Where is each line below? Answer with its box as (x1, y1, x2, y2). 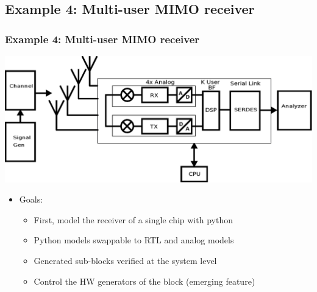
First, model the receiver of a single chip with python (34, 213, 233, 226)
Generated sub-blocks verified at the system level (34, 254, 217, 267)
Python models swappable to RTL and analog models (34, 234, 234, 246)
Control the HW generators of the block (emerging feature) (34, 274, 255, 287)
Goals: (19, 193, 43, 206)
